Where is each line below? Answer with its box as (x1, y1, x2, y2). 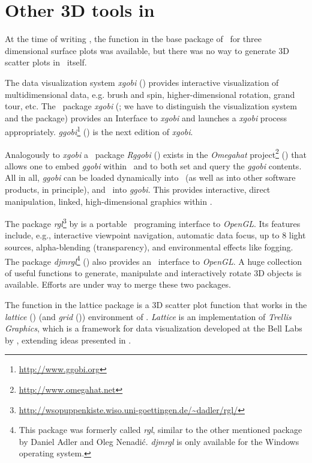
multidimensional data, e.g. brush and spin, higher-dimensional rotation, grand (5, 88, 295, 100)
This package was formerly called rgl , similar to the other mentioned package (19, 423, 302, 436)
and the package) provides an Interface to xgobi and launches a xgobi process (5, 111, 287, 124)
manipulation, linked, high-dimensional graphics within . (5, 195, 212, 207)
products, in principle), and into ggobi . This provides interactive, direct (5, 183, 271, 195)
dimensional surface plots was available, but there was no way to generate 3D (5, 44, 289, 56)
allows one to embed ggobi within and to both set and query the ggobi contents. (5, 159, 302, 172)
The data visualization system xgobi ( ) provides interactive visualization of (5, 76, 279, 88)
